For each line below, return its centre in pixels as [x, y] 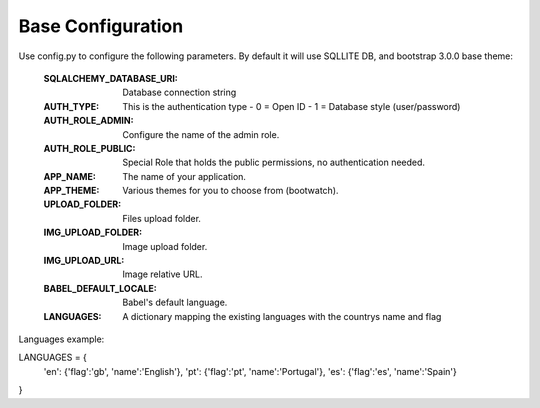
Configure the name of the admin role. [201, 134]
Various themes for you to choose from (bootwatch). [230, 191]
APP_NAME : [70, 176]
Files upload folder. [162, 218]
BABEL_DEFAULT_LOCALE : [100, 288]
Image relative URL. [163, 274]
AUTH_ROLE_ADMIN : [88, 121]
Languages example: [61, 339]
